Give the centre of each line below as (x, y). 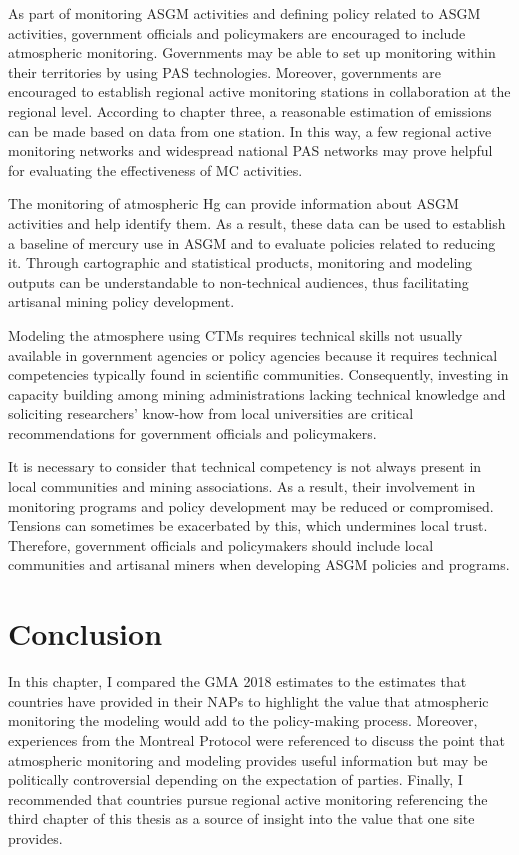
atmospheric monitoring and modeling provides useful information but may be (248, 759)
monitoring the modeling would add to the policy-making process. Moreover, (243, 720)
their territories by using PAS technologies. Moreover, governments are (224, 71)
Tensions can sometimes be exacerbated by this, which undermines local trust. (248, 525)
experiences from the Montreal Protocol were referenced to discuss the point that (256, 739)
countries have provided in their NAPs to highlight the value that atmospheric (248, 700)
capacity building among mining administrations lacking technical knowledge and (257, 393)
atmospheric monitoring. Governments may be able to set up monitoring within (252, 52)
